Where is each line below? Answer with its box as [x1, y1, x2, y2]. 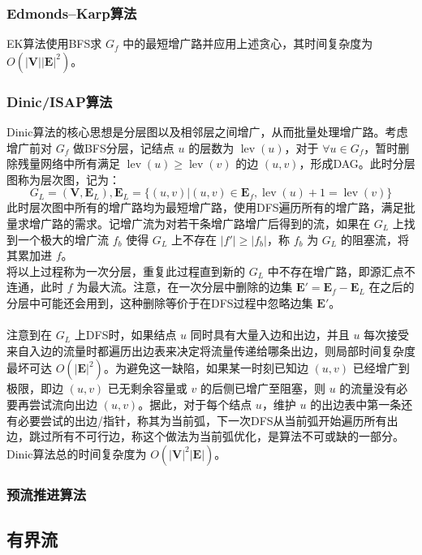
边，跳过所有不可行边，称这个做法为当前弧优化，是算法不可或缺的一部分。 [6, 428, 404, 445]
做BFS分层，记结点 [72, 139, 174, 156]
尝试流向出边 [28, 395, 97, 412]
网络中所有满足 [40, 155, 120, 172]
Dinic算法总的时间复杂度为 [6, 445, 147, 462]
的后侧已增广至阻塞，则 [200, 380, 325, 397]
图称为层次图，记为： [6, 170, 120, 187]
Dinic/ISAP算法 [6, 91, 113, 111]
